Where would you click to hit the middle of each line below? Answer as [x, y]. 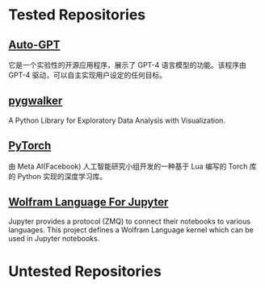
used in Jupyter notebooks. [54, 239]
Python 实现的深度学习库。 [62, 176]
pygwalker [36, 101]
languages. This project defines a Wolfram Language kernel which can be [131, 230]
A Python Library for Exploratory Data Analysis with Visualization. [117, 120]
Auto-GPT [34, 45]
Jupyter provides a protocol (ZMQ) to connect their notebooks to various [130, 221]
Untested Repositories [85, 271]
